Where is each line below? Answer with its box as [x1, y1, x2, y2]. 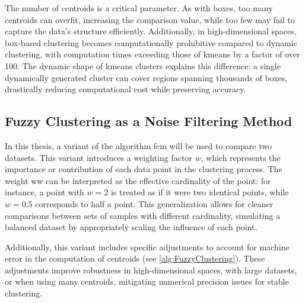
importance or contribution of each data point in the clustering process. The [5, 163, 282, 175]
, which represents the [201, 151, 281, 163]
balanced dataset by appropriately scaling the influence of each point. [5, 221, 258, 233]
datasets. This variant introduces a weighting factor [5, 151, 192, 163]
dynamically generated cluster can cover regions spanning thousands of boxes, [5, 71, 288, 83]
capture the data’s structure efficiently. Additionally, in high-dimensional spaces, [5, 25, 297, 37]
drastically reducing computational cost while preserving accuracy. [5, 83, 246, 95]
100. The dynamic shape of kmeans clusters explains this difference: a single [5, 59, 281, 72]
